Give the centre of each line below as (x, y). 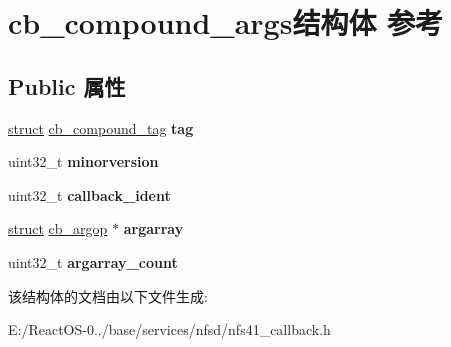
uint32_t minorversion (83, 161)
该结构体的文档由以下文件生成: (108, 295)
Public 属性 (67, 85)
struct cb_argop (58, 228)
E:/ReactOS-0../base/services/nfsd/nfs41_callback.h (169, 329)
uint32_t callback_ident (89, 194)
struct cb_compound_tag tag (101, 127)
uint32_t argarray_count (93, 261)
